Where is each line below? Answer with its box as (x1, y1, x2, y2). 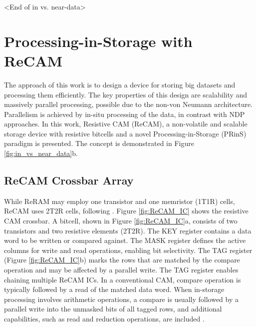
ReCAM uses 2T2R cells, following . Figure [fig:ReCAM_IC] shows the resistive (4, 205, 249, 216)
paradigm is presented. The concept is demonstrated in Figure (4, 138, 194, 148)
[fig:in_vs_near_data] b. (4, 148, 78, 158)
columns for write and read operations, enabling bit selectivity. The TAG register (4, 244, 253, 255)
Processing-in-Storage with (4, 30, 193, 51)
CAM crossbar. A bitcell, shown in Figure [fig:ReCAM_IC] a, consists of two (4, 215, 238, 226)
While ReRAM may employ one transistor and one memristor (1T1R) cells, (4, 195, 235, 206)
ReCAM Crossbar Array (4, 172, 134, 188)
